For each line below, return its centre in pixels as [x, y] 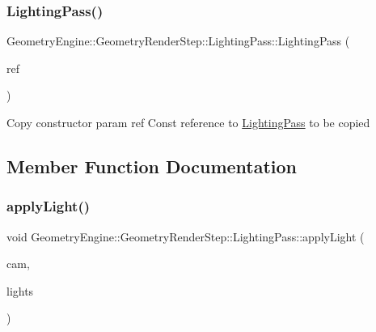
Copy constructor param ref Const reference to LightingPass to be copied [188, 122]
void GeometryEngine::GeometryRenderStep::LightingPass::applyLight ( [186, 236]
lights [20, 290]
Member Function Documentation [152, 166]
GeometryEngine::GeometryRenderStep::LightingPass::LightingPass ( [178, 41]
